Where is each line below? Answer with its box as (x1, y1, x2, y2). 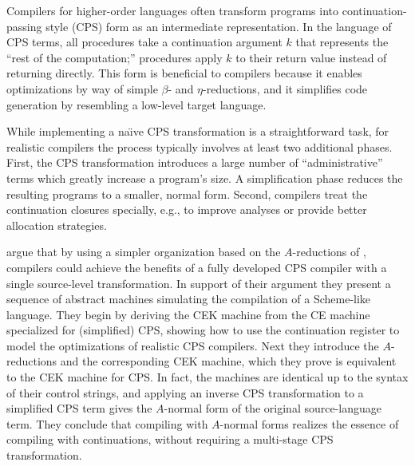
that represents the (295, 34, 389, 50)
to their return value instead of (235, 49, 387, 65)
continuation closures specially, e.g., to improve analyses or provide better (6, 201, 367, 218)
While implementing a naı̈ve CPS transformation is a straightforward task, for (6, 123, 389, 140)
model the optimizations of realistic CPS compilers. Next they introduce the (6, 337, 379, 353)
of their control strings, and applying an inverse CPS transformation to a (6, 384, 364, 401)
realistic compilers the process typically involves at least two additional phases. (6, 138, 393, 155)
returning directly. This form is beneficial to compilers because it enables (6, 65, 362, 81)
